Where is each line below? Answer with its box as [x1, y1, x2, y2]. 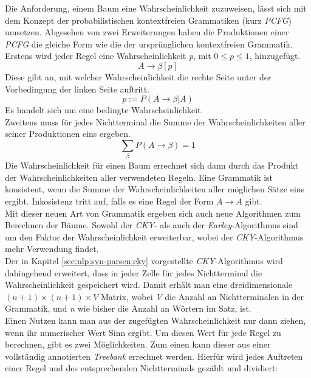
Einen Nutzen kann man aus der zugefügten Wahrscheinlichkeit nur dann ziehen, [5, 313, 306, 326]
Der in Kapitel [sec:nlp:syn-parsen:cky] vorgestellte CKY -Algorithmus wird [5, 254, 283, 267]
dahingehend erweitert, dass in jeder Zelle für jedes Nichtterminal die [5, 266, 262, 279]
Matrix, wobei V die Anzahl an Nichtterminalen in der [100, 290, 304, 303]
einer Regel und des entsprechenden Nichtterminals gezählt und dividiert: [5, 362, 278, 374]
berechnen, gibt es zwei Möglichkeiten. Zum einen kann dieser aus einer [5, 338, 271, 351]
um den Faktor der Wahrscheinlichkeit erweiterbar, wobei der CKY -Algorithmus [5, 230, 304, 243]
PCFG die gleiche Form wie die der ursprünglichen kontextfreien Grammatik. [5, 37, 293, 50]
